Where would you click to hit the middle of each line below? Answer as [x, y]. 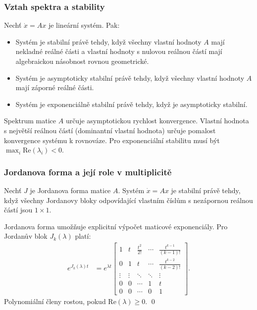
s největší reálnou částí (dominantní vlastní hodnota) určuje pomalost [110, 130]
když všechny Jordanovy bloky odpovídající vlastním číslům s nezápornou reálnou [128, 200]
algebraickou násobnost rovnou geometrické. [82, 61]
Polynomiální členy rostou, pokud [55, 301]
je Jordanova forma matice [70, 190]
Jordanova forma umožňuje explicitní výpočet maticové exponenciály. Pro [116, 226]
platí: [83, 236]
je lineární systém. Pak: [84, 25]
